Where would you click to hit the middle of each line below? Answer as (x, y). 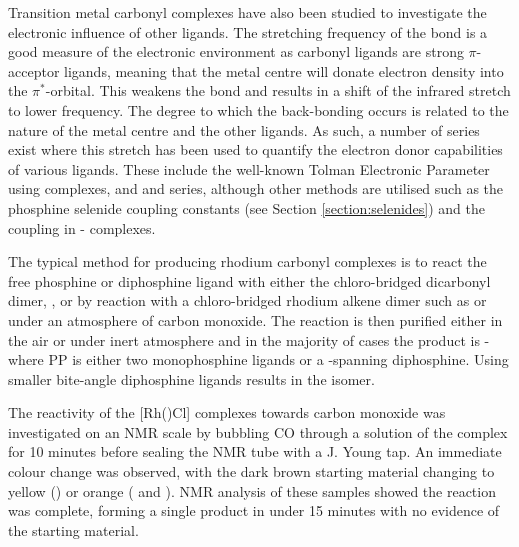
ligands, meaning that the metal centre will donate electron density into (284, 70)
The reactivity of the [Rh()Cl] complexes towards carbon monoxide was (227, 412)
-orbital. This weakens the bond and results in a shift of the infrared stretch (278, 90)
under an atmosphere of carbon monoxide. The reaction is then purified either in (255, 319)
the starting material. (73, 529)
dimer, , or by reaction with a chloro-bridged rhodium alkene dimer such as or (247, 300)
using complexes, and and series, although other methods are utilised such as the (256, 188)
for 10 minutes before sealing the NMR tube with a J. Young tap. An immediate (255, 451)
